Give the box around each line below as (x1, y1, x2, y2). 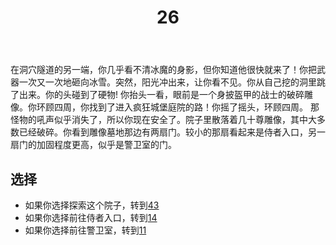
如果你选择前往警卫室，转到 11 (24, 224, 147, 236)
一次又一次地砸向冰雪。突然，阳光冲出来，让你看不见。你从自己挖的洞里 (18, 76, 317, 88)
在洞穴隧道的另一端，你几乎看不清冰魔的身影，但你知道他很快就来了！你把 (10, 64, 317, 76)
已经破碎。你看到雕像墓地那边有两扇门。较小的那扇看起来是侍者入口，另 (18, 126, 317, 138)
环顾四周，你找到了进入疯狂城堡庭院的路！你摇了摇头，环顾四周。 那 (36, 101, 320, 113)
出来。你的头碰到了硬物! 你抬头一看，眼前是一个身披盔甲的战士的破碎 (18, 89, 305, 101)
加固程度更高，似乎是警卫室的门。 (36, 139, 177, 151)
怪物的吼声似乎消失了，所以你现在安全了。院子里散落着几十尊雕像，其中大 (10, 114, 317, 126)
